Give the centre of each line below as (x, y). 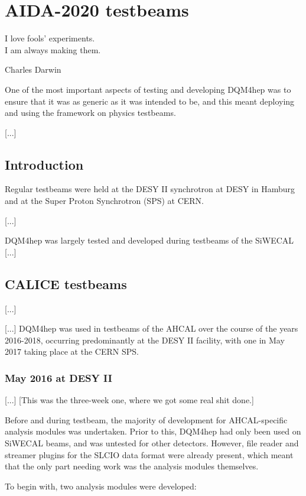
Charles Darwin (33, 69)
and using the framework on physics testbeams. (90, 113)
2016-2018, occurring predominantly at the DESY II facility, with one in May (145, 340)
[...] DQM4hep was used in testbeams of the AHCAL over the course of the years (152, 328)
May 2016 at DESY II (58, 377)
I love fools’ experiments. (50, 38)
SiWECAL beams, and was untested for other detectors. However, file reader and (152, 443)
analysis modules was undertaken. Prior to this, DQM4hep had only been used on (153, 431)
